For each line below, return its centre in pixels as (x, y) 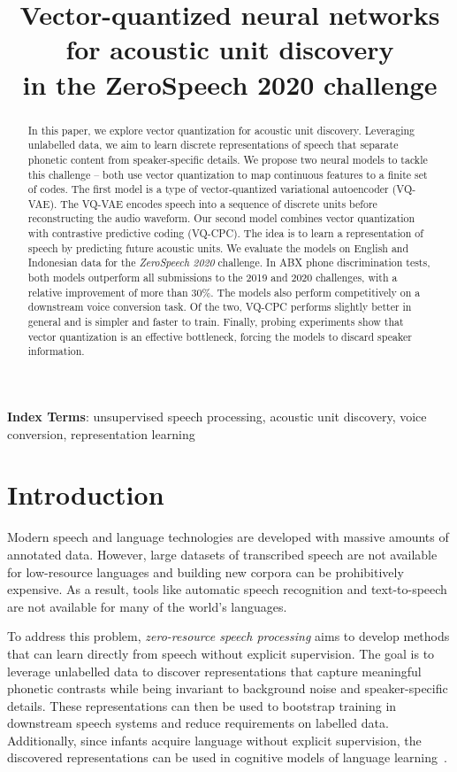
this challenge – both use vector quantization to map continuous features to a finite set (228, 174)
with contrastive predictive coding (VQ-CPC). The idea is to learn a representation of (225, 233)
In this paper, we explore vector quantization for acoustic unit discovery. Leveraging (221, 130)
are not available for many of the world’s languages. (147, 606)
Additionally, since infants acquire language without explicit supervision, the (214, 740)
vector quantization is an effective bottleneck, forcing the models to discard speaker (220, 336)
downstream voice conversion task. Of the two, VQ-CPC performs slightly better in (220, 307)
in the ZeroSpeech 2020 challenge (230, 84)
